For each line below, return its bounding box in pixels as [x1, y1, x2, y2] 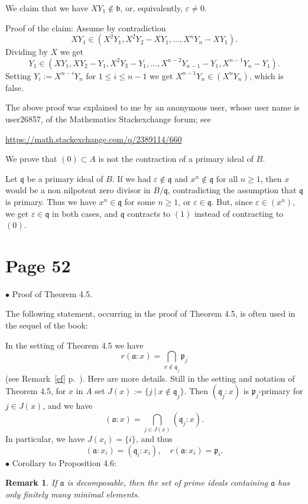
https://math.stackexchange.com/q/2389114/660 [5, 132, 182, 145]
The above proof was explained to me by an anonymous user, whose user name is [5, 101, 300, 113]
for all [216, 172, 238, 184]
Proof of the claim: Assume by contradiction [5, 21, 166, 34]
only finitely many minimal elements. [5, 487, 140, 500]
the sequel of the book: [5, 319, 88, 331]
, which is [249, 69, 284, 82]
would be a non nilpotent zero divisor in [5, 184, 151, 196]
